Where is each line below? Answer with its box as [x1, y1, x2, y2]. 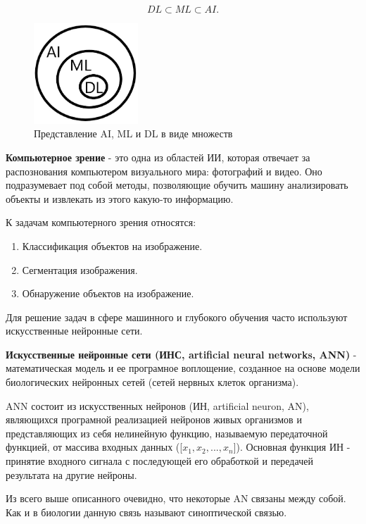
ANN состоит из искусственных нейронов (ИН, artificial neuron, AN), [6, 398, 309, 413]
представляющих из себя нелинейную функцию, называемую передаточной [6, 425, 328, 440]
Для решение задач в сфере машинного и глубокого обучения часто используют [6, 309, 348, 324]
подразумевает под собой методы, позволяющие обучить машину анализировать [6, 177, 348, 192]
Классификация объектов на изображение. [22, 238, 203, 253]
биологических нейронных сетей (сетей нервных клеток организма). [6, 375, 299, 389]
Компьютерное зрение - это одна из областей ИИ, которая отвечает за [6, 149, 310, 164]
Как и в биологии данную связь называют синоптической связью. [6, 504, 287, 519]
